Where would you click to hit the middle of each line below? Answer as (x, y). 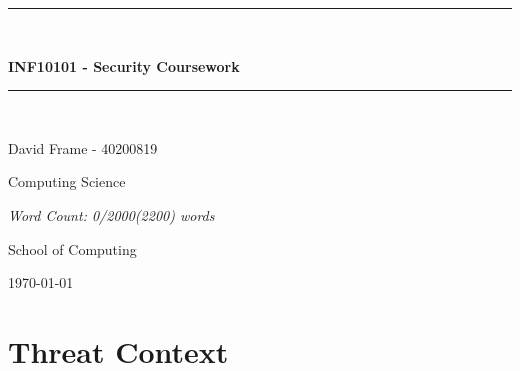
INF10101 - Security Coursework (124, 65)
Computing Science (67, 181)
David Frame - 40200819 (83, 147)
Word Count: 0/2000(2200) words (111, 214)
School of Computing (72, 248)
